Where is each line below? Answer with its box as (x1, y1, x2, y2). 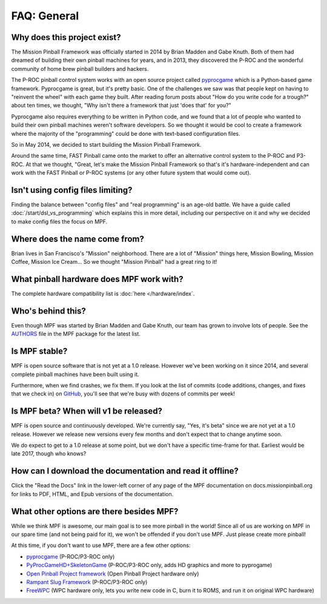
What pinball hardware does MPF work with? (11, 273, 184, 284)
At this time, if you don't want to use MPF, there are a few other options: (11, 542, 191, 549)
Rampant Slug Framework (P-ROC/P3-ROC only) (26, 579, 148, 586)
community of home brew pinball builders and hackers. (11, 65, 149, 72)
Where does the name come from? (11, 233, 145, 244)
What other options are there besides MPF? (11, 506, 179, 517)
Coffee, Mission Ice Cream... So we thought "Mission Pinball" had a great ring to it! (11, 258, 217, 266)
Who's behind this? (11, 306, 86, 316)
